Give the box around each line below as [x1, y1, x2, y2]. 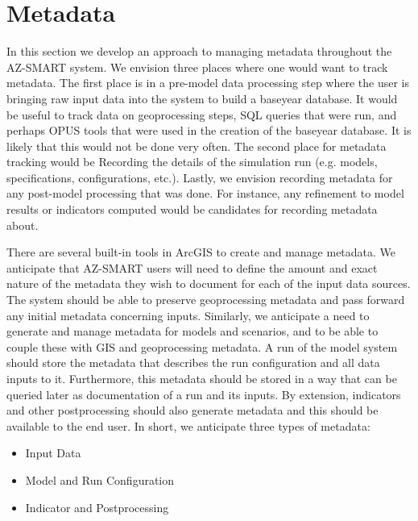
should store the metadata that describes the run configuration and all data [6, 354, 380, 371]
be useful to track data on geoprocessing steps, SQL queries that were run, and [6, 106, 397, 123]
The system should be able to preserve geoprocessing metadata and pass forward [6, 291, 405, 308]
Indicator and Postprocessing [25, 498, 169, 515]
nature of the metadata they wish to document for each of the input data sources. [6, 275, 411, 292]
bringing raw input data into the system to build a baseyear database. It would [6, 90, 398, 106]
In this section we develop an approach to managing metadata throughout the [6, 43, 392, 60]
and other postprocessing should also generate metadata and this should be [6, 402, 379, 419]
